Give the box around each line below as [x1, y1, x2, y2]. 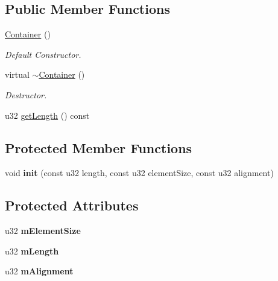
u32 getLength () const [5, 109, 90, 121]
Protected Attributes [5, 196, 139, 215]
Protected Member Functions [5, 138, 192, 157]
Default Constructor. [5, 48, 81, 60]
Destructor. [5, 88, 47, 101]
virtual [5, 68, 30, 81]
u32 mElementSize [5, 224, 81, 237]
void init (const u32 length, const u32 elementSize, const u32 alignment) [5, 166, 274, 179]
